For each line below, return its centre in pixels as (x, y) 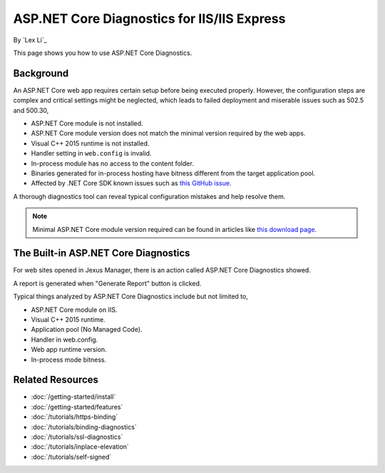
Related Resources (56, 380)
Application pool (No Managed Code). (87, 330)
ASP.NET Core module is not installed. (87, 123)
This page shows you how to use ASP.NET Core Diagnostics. (103, 53)
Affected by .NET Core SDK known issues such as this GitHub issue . (131, 183)
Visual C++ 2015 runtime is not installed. (90, 143)
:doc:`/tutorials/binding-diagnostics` (84, 427)
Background (41, 73)
